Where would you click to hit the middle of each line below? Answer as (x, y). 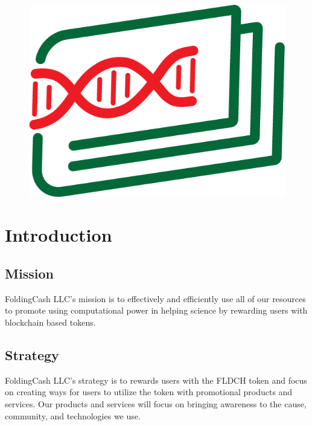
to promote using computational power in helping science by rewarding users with (156, 310)
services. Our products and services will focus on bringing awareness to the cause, (156, 403)
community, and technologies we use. (73, 415)
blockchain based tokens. (50, 322)
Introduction (59, 235)
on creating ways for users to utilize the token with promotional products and (149, 392)
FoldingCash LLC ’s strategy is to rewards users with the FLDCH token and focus (156, 380)
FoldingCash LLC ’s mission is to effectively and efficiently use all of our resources (155, 298)
